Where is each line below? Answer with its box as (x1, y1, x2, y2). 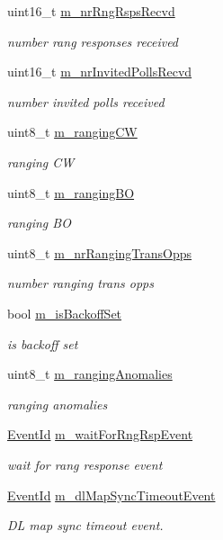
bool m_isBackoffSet (7, 303, 122, 322)
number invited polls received (7, 92, 165, 111)
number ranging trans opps (7, 274, 154, 292)
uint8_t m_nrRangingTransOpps (7, 243, 192, 262)
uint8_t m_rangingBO (7, 183, 135, 202)
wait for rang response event (7, 454, 163, 473)
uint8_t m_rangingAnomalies (7, 364, 173, 383)
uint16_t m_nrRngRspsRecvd (7, 2, 175, 20)
